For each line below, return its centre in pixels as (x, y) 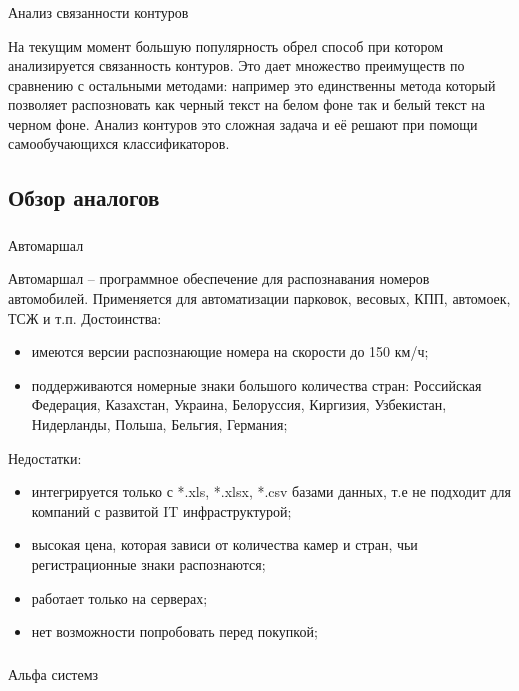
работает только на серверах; (119, 597)
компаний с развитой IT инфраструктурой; (161, 510)
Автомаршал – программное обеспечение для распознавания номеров (219, 278)
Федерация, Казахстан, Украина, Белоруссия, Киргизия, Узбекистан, (239, 404)
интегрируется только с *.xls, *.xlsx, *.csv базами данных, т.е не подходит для (271, 491)
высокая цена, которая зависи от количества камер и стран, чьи (224, 544)
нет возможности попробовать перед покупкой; (174, 631)
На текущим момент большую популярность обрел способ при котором (225, 45)
